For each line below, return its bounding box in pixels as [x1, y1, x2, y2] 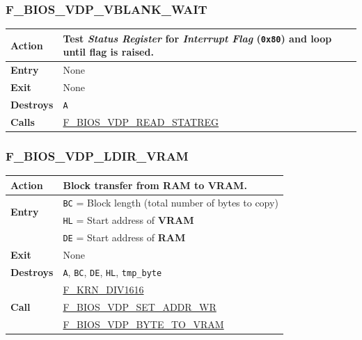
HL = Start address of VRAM [63, 213, 194, 227]
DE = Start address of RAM [63, 230, 186, 245]
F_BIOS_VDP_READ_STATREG [63, 114, 219, 129]
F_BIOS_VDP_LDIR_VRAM [6, 147, 189, 164]
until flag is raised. [63, 44, 154, 59]
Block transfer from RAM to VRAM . [63, 177, 247, 192]
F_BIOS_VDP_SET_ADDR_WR [63, 299, 217, 314]
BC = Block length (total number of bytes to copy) [63, 195, 278, 210]
